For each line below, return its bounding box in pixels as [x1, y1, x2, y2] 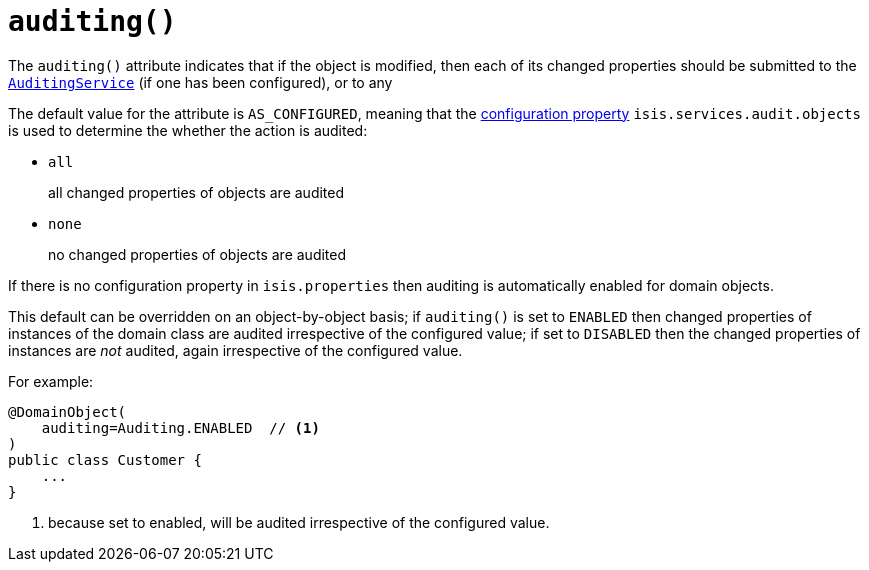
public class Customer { [8, 451, 202, 468]
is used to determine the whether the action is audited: [8, 121, 368, 139]
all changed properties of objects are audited [48, 183, 345, 201]
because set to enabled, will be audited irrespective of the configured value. [48, 513, 550, 531]
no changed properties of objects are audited [48, 245, 347, 263]
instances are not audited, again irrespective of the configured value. [8, 341, 463, 359]
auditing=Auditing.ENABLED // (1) [41, 419, 320, 436]
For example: [8, 372, 94, 390]
